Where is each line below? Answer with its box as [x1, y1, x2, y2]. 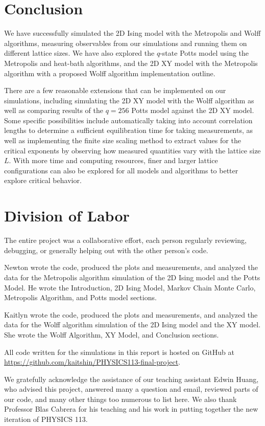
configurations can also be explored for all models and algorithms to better [4, 165, 238, 175]
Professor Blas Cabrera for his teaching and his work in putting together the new [4, 403, 258, 414]
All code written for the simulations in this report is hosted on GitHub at [4, 346, 234, 357]
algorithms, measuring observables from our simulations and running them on [4, 37, 247, 48]
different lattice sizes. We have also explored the [4, 48, 155, 58]
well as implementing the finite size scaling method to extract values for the [4, 135, 241, 146]
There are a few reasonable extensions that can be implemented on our [4, 85, 226, 96]
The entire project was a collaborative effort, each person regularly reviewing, [4, 235, 247, 245]
